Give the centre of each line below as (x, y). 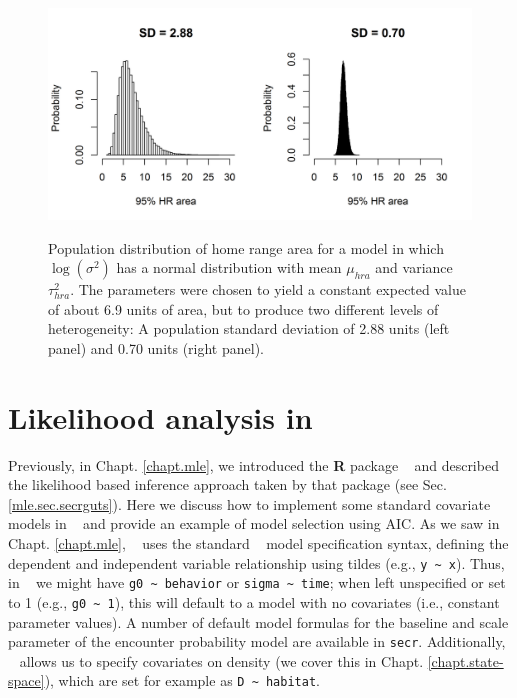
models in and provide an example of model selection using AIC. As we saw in (254, 523)
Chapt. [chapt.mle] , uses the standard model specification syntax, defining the (258, 543)
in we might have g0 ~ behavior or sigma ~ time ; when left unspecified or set (257, 582)
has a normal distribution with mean (229, 267)
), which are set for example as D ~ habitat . (182, 680)
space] (26, 680)
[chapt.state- (465, 660)
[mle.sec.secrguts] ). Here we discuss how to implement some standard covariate (249, 503)
